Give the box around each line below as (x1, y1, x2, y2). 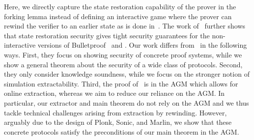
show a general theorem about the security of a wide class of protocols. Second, (4, 59, 243, 69)
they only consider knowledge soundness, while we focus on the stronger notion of (4, 69, 250, 79)
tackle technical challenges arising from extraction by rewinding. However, (4, 107, 227, 117)
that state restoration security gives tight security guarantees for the (4, 30, 210, 40)
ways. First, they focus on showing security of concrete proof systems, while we (4, 49, 242, 59)
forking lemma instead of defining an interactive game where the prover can (4, 11, 232, 21)
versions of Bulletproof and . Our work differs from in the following (37, 40, 247, 50)
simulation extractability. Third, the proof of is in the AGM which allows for (4, 78, 238, 88)
